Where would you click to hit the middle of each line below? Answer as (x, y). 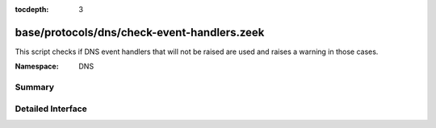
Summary (35, 87)
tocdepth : (32, 9)
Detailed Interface (51, 109)
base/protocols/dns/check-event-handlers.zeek (140, 32)
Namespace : (37, 66)
